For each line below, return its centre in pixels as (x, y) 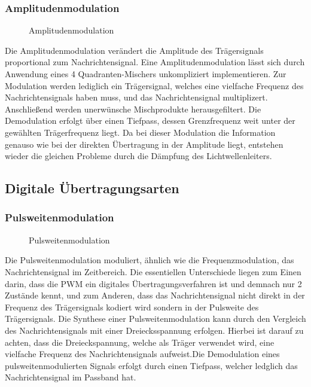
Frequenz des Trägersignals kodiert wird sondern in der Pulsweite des (132, 307)
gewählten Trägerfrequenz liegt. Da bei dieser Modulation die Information (140, 132)
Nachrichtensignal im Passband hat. (71, 377)
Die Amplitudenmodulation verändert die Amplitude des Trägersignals (134, 50)
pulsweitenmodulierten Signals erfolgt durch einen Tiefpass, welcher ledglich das (151, 365)
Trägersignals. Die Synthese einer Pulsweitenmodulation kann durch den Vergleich (155, 319)
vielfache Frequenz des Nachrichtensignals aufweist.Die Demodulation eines (142, 354)
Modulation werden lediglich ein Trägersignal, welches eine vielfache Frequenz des (154, 85)
